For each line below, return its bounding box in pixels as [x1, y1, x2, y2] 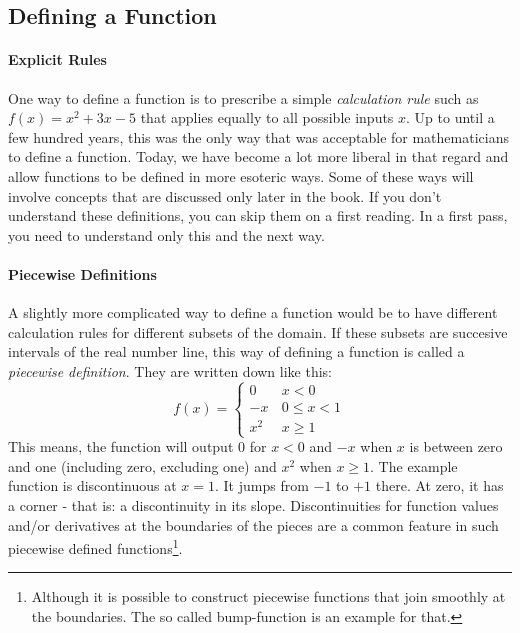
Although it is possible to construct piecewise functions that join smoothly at [31, 586, 506, 607]
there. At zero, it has [375, 475, 504, 496]
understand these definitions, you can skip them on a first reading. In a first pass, [8, 205, 508, 226]
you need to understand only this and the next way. [8, 224, 325, 245]
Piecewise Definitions [8, 263, 157, 284]
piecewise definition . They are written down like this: [8, 360, 332, 381]
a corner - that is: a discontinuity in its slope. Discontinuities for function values [8, 494, 499, 515]
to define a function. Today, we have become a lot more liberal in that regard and [8, 146, 509, 167]
